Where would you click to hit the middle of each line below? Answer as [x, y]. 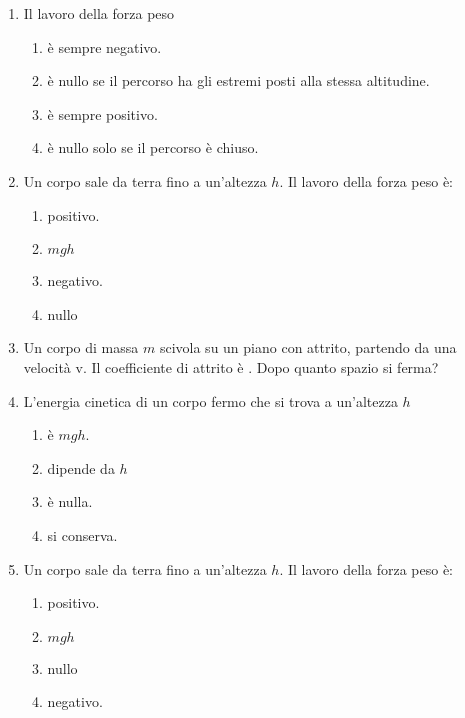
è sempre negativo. [104, 46]
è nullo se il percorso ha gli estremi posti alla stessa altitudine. [238, 80]
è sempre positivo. [102, 113]
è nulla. [70, 501]
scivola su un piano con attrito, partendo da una [308, 347]
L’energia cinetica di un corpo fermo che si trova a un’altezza [210, 400]
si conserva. [82, 534]
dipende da [81, 467]
